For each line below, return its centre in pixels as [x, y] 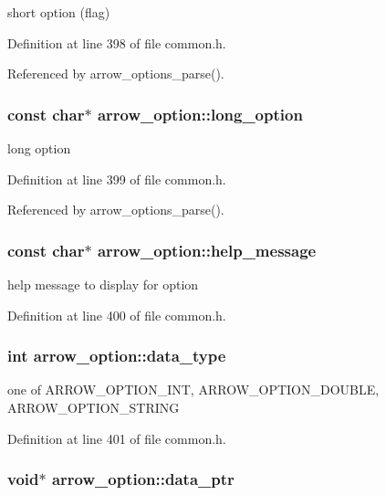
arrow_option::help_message [207, 250]
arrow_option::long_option [200, 114]
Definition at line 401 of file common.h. [117, 438]
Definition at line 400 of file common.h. [117, 315]
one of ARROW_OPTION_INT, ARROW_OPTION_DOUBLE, [193, 390]
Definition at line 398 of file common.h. [117, 42]
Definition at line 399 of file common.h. [117, 179]
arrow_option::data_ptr [143, 479]
